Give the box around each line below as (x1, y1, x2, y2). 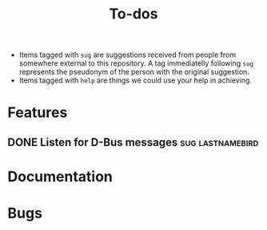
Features (7, 103, 68, 122)
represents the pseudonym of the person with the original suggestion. (18, 67, 249, 77)
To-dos (109, 5, 158, 23)
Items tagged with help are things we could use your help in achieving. (18, 75, 253, 85)
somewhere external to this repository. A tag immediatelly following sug (18, 59, 253, 68)
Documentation (7, 167, 114, 185)
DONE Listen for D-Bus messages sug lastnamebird (7, 135, 259, 149)
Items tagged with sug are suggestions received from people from (18, 50, 237, 60)
